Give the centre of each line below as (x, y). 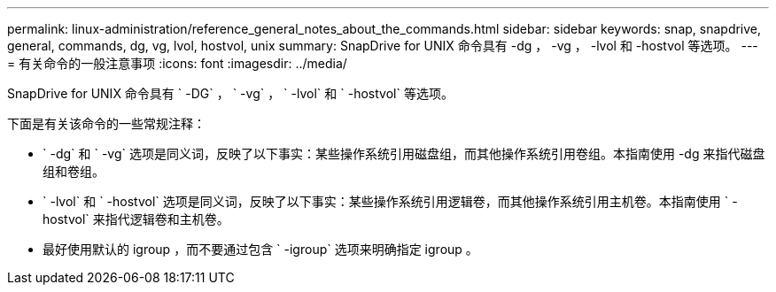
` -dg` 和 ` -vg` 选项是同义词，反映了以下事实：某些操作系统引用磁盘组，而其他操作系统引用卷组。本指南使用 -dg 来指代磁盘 (404, 154)
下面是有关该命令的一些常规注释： (106, 123)
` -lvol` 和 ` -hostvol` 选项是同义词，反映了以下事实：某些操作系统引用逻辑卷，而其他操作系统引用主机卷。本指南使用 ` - (390, 201)
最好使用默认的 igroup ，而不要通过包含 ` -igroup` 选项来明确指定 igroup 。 (260, 249)
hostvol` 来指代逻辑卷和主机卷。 (136, 219)
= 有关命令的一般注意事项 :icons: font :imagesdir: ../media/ (177, 63)
